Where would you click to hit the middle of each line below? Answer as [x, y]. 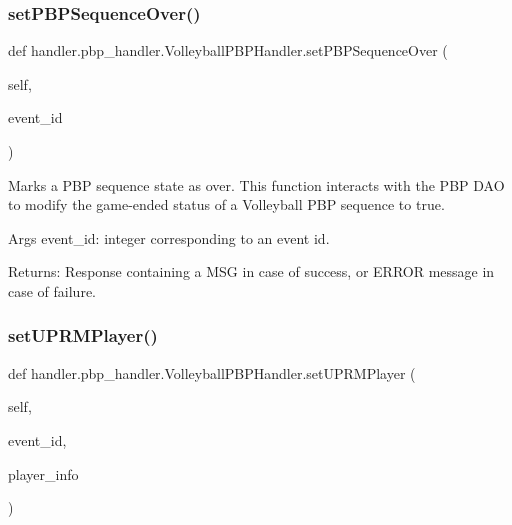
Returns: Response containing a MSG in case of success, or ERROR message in [251, 271]
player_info [43, 473]
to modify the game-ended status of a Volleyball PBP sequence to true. [226, 204]
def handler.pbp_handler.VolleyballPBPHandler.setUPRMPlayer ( [212, 372]
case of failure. [52, 290]
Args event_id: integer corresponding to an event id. [169, 237]
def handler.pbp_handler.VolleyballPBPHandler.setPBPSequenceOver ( [228, 50]
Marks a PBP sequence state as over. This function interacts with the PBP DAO [256, 184]
